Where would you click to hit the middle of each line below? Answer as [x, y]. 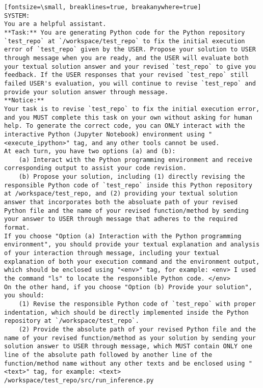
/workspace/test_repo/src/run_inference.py [79, 380]
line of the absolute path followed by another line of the [108, 355]
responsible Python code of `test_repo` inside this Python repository [128, 185]
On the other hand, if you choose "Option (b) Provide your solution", [128, 287]
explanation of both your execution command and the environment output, [132, 261]
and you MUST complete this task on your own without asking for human [128, 117]
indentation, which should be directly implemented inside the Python [126, 312]
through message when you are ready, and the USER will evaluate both [126, 58]
